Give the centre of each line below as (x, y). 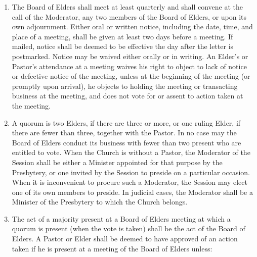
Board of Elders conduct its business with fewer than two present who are (126, 142)
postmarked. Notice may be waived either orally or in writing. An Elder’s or (130, 56)
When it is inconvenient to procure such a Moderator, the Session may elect (130, 182)
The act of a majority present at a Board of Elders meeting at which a (121, 218)
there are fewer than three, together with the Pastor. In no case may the (124, 133)
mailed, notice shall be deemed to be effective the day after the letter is (123, 46)
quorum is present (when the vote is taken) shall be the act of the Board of (128, 228)
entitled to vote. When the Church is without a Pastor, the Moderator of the (131, 152)
